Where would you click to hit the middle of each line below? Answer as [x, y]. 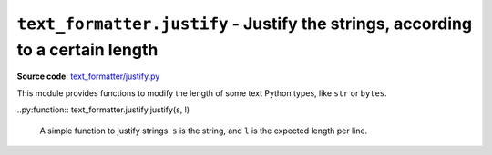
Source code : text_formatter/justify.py [88, 76]
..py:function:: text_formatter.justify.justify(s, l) [103, 110]
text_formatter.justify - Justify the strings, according [245, 24]
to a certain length [87, 49]
